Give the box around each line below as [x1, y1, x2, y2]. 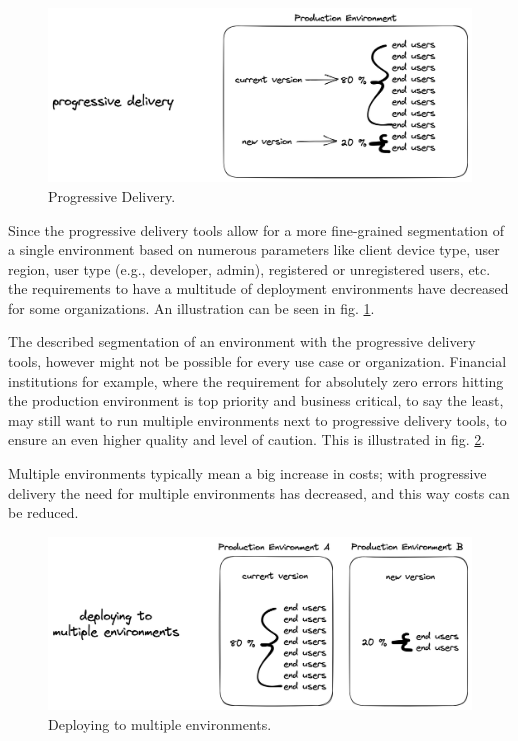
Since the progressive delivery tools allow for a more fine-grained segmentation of [8, 219, 504, 240]
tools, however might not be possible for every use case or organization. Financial [8, 351, 507, 372]
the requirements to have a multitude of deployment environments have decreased [8, 278, 509, 299]
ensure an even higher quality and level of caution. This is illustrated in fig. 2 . [8, 429, 486, 450]
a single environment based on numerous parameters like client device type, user [8, 239, 500, 260]
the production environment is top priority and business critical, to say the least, [8, 390, 504, 411]
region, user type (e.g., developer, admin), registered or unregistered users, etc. [8, 258, 491, 279]
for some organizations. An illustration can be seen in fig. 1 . [8, 297, 375, 318]
